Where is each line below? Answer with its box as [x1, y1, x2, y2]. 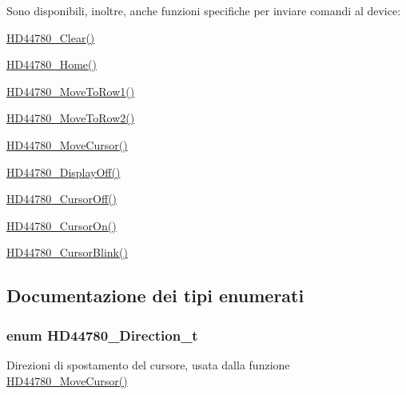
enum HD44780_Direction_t [6, 325, 198, 345]
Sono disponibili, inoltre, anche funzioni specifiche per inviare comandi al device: [6, 2, 401, 18]
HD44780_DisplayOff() [6, 163, 121, 180]
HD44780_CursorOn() [6, 217, 117, 233]
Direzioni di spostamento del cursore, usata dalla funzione [6, 356, 290, 373]
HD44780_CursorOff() [6, 190, 117, 207]
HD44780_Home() [6, 56, 97, 73]
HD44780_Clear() [6, 29, 95, 46]
